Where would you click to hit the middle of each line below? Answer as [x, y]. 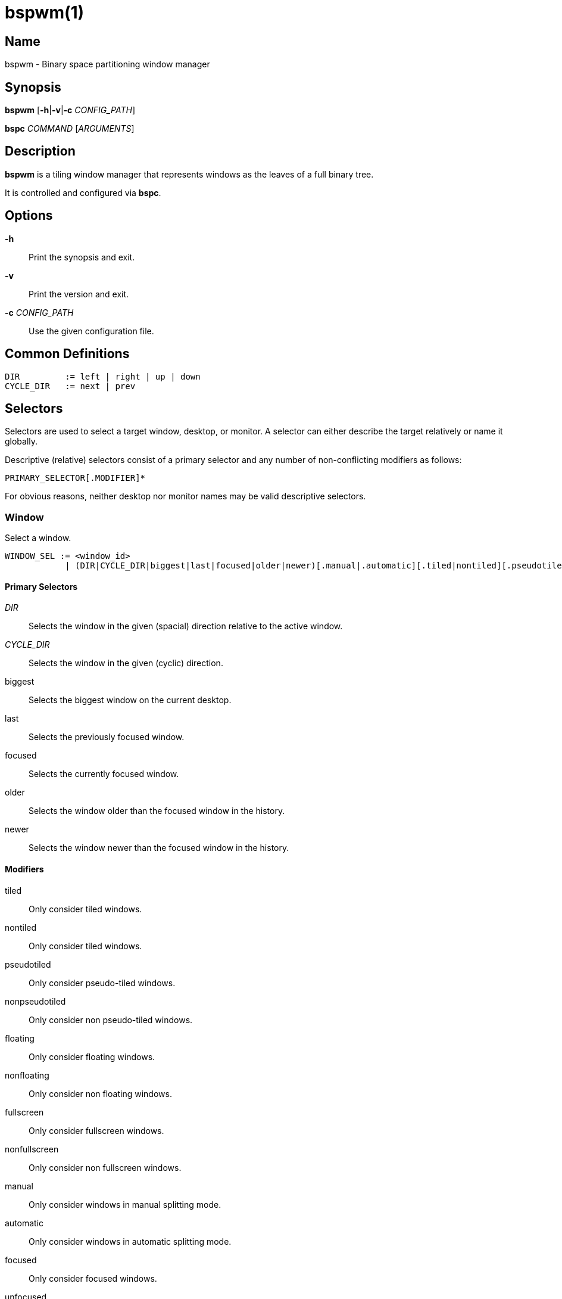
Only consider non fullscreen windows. [105, 1167]
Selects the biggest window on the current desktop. [130, 700]
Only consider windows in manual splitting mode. [125, 1204]
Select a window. [38, 538]
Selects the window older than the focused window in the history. [157, 811]
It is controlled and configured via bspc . [83, 192]
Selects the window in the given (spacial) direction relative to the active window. [186, 626]
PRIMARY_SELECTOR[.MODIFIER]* [75, 478]
